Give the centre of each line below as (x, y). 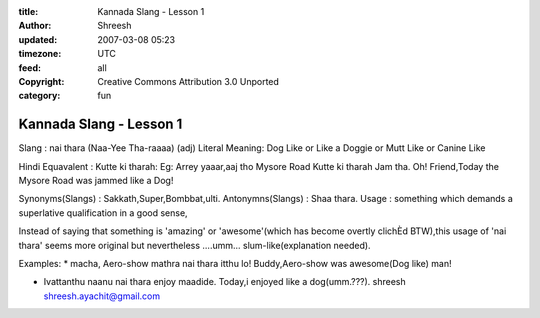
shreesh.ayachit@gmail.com (101, 296)
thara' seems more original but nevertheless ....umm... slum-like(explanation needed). (194, 245)
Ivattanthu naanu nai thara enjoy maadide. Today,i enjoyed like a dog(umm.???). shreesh (225, 282)
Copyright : (41, 81)
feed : (30, 67)
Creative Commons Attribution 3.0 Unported (188, 81)
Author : (35, 26)
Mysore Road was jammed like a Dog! (96, 181)
